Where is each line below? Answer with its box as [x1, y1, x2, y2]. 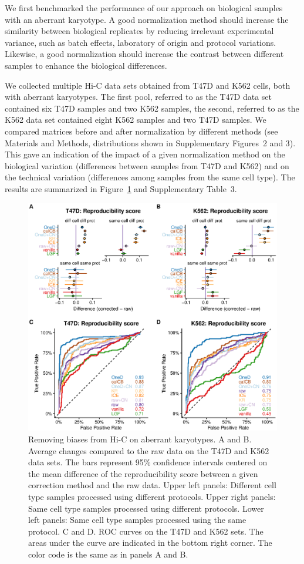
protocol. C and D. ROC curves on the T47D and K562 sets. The [28, 525, 264, 537]
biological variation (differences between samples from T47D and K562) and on [5, 159, 289, 172]
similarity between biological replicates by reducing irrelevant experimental [5, 25, 274, 37]
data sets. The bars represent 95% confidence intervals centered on [28, 456, 268, 468]
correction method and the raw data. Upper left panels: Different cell [28, 479, 276, 491]
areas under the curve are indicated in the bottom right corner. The [28, 536, 272, 549]
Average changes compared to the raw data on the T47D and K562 [28, 444, 269, 456]
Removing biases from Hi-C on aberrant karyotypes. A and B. [28, 433, 252, 445]
